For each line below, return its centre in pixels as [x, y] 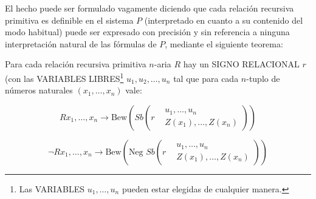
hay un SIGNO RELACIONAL [241, 64]
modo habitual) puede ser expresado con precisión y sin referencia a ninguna [147, 32]
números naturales [39, 90]
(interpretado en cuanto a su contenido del [224, 20]
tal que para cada [206, 78]
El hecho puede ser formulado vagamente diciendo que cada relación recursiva [149, 8]
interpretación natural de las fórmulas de [81, 43]
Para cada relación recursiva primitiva [76, 64]
